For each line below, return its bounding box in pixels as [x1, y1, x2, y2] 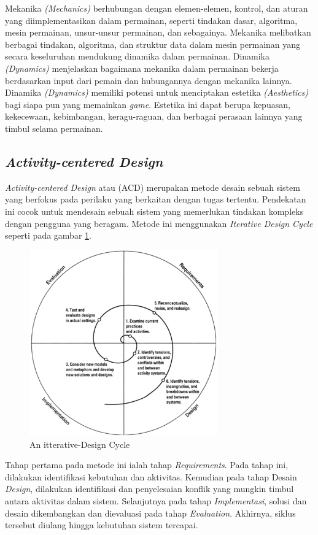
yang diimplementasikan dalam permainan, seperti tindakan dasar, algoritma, [5, 13, 298, 26]
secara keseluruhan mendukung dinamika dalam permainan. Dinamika [5, 50, 270, 63]
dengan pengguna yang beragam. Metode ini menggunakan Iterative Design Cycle [5, 217, 313, 229]
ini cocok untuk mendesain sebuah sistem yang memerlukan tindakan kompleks [5, 204, 304, 217]
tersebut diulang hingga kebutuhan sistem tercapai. [5, 518, 198, 531]
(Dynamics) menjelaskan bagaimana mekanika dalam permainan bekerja [5, 61, 279, 74]
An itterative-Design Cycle [29, 437, 130, 450]
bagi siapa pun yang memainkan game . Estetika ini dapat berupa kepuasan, [5, 98, 290, 110]
